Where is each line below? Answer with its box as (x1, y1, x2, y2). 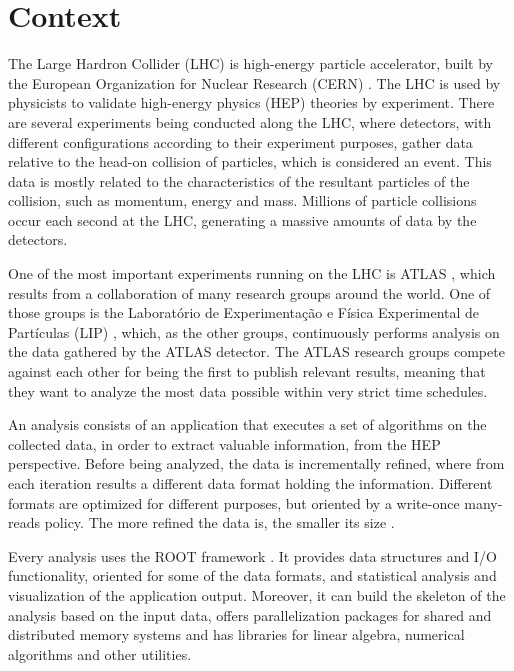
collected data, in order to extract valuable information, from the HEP (8, 433, 441, 454)
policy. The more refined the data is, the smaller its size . (44, 512, 395, 533)
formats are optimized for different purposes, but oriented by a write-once (8, 492, 460, 513)
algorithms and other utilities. (8, 643, 192, 664)
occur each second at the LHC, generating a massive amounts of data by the (8, 209, 477, 230)
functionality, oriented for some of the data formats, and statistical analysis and (8, 565, 497, 586)
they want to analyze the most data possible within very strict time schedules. (8, 380, 488, 401)
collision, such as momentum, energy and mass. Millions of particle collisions (8, 190, 477, 211)
